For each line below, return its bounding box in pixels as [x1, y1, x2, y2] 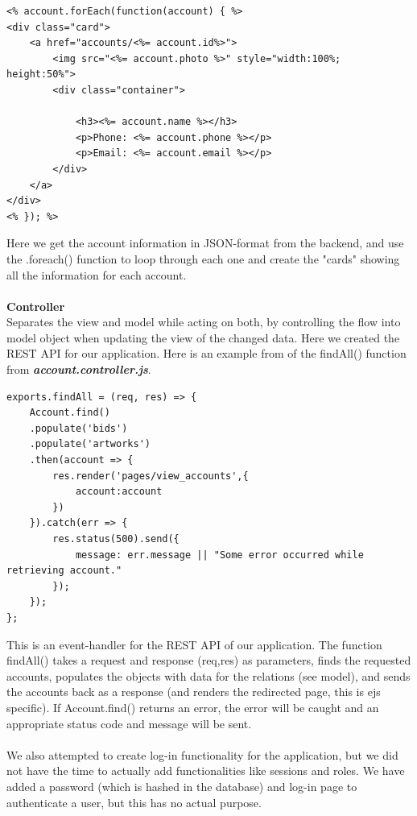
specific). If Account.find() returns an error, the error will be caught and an [6, 698, 379, 715]
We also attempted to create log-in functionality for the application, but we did [6, 746, 398, 763]
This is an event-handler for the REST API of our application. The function [6, 636, 382, 652]
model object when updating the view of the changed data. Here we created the [6, 329, 400, 346]
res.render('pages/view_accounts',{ [52, 470, 249, 482]
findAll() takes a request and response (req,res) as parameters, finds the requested [6, 652, 411, 669]
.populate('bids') [29, 422, 128, 434]
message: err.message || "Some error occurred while [75, 549, 364, 561]
